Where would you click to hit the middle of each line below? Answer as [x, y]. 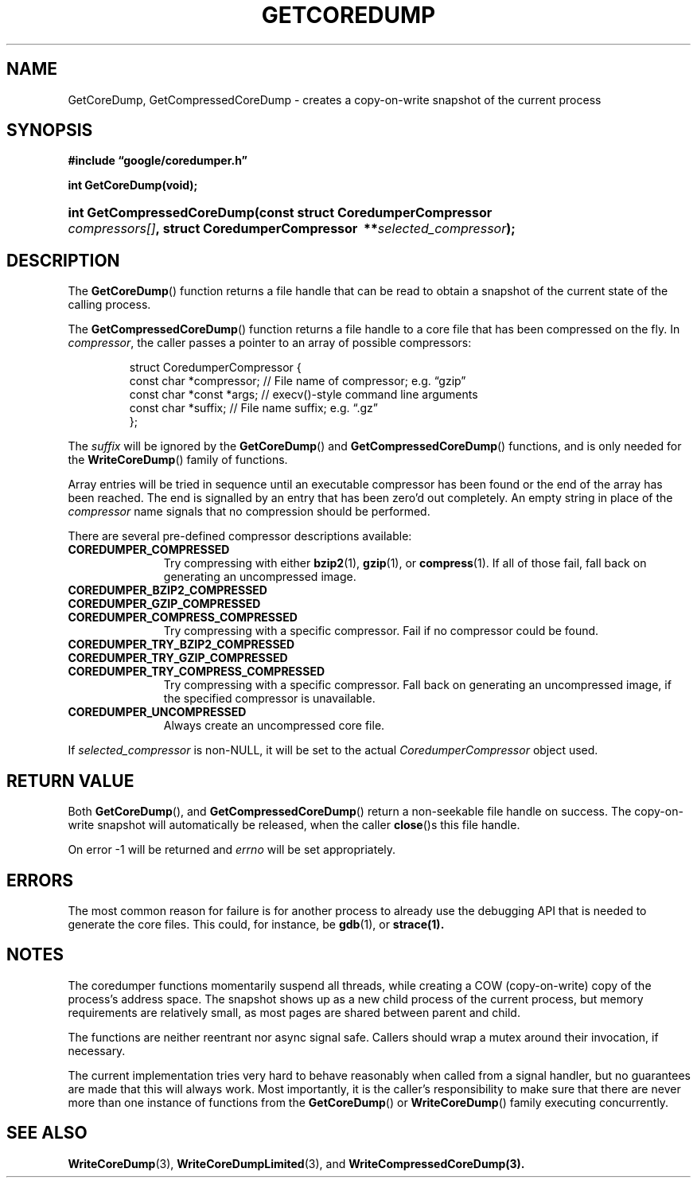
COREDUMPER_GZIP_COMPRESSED [164, 604]
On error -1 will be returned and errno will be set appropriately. [232, 850]
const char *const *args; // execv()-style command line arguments [304, 395]
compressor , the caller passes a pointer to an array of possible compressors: [270, 343]
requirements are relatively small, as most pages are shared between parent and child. [294, 1012]
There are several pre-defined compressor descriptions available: [240, 536]
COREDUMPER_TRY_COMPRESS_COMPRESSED [197, 672]
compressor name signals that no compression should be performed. [249, 512]
